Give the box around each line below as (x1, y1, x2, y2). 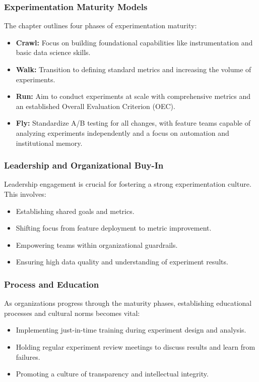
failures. (16, 351, 40, 362)
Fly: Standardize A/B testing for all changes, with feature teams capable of (16, 118, 251, 128)
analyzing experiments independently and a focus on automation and (16, 127, 229, 138)
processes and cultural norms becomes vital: (4, 307, 140, 318)
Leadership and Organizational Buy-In (4, 159, 164, 172)
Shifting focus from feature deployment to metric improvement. (16, 223, 212, 233)
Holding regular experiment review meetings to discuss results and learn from (16, 341, 255, 352)
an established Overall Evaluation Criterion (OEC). (16, 100, 175, 111)
